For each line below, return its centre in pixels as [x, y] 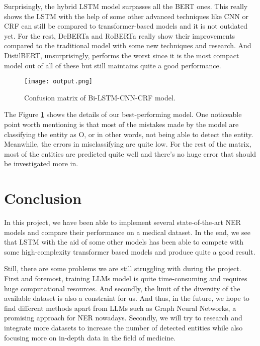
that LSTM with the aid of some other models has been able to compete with [124, 242]
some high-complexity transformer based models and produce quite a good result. [130, 251]
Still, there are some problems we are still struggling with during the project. [123, 268]
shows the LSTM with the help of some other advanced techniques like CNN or [126, 16]
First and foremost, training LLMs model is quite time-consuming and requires [126, 278]
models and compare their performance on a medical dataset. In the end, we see [127, 232]
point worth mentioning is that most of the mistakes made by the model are [121, 124]
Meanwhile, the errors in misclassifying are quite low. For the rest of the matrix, [128, 144]
